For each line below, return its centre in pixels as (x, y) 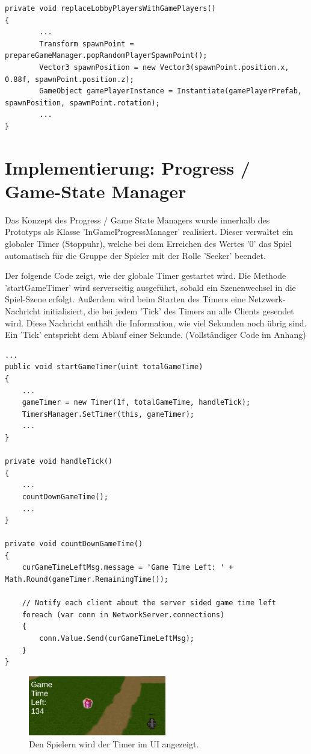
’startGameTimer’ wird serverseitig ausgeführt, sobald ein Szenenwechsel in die (150, 287)
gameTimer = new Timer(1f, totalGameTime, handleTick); (136, 403)
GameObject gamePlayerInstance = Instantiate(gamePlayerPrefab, (171, 91)
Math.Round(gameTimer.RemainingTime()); (87, 580)
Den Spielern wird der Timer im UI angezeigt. (114, 743)
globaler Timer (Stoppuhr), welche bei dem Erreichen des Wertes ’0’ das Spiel (148, 244)
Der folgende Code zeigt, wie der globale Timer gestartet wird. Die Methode (146, 276)
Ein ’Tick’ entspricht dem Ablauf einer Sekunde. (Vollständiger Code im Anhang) (155, 335)
